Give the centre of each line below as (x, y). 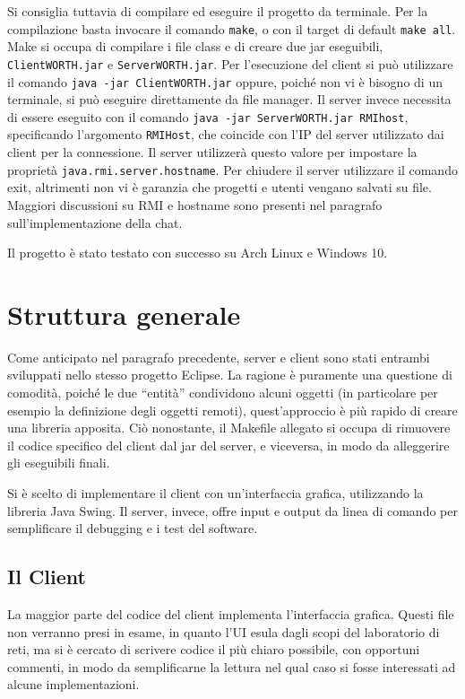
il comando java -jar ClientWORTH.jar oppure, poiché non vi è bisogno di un (225, 81)
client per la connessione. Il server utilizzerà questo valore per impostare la (212, 152)
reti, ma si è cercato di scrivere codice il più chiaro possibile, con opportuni (214, 649)
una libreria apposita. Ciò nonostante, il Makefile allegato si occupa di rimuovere (229, 428)
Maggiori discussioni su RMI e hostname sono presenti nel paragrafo (195, 204)
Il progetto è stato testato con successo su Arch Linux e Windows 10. (198, 253)
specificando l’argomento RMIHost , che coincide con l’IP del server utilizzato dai (226, 134)
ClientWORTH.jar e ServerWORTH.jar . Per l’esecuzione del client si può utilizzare (230, 63)
